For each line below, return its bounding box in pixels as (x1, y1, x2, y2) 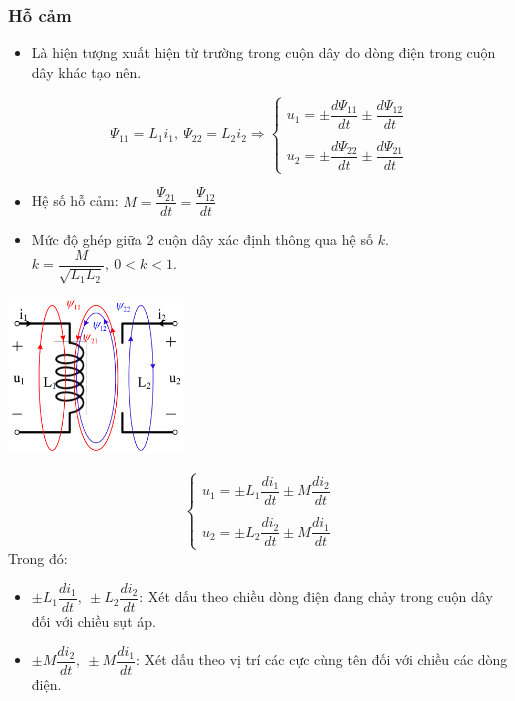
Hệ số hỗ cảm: (31, 190, 119, 211)
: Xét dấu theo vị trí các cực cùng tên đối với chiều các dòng (135, 649, 508, 670)
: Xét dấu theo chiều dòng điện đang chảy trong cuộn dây (139, 586, 493, 607)
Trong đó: (8, 548, 68, 569)
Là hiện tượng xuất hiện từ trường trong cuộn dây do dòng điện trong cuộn (31, 42, 496, 63)
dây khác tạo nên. (31, 61, 142, 82)
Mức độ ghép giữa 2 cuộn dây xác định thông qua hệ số (31, 229, 373, 250)
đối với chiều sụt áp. (31, 611, 156, 632)
